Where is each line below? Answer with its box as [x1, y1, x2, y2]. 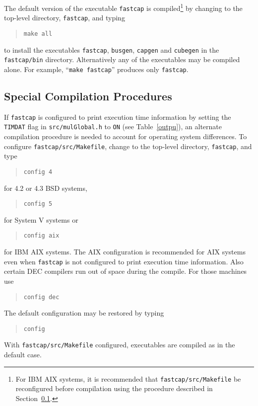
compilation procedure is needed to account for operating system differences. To [4, 131, 247, 142]
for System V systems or [4, 214, 78, 225]
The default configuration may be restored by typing [4, 308, 164, 318]
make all [23, 30, 53, 37]
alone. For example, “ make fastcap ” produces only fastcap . [4, 64, 189, 74]
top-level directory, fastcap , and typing [4, 12, 125, 23]
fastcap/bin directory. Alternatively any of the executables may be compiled [4, 54, 240, 65]
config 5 [23, 200, 53, 208]
